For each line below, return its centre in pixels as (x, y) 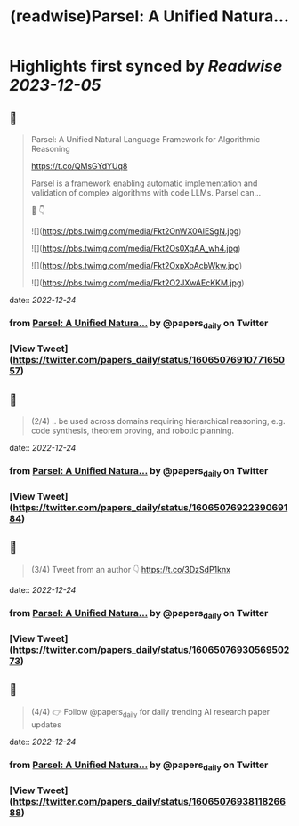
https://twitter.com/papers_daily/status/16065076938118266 (149, 801)
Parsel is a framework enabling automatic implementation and (144, 183)
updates (46, 724)
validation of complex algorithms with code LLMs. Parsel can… (146, 192)
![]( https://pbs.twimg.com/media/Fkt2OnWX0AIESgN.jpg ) (136, 231)
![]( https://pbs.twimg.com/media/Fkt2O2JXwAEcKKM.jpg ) (137, 283)
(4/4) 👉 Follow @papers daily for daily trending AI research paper (150, 713)
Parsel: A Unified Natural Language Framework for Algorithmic (145, 139)
